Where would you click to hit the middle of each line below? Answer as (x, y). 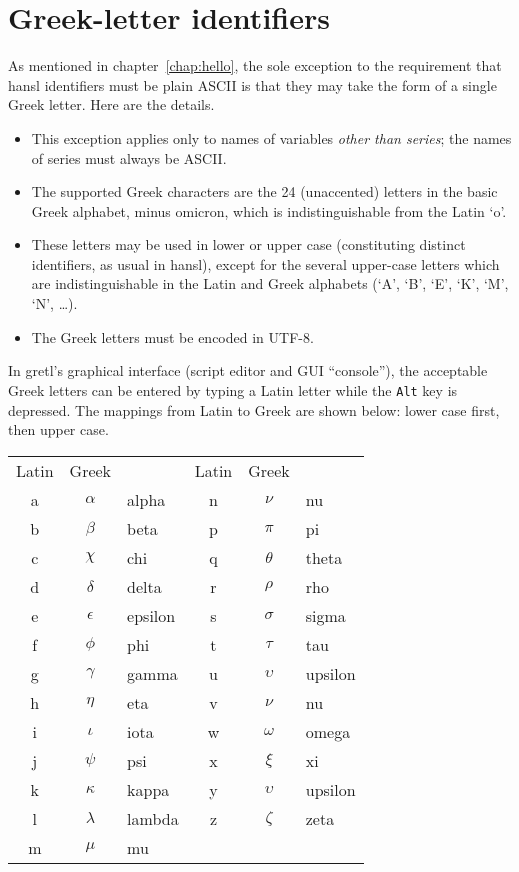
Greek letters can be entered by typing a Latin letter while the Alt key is (233, 389)
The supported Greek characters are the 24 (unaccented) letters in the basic (264, 191)
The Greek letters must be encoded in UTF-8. (172, 336)
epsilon (151, 615)
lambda (153, 818)
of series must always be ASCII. (129, 157)
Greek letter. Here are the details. (111, 104)
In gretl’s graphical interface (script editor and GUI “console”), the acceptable (248, 370)
